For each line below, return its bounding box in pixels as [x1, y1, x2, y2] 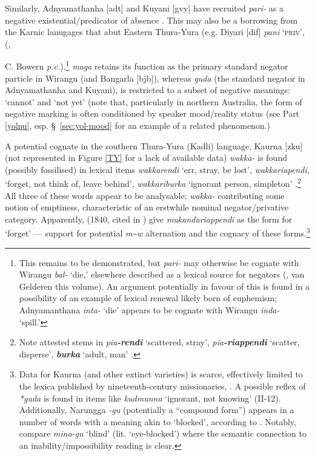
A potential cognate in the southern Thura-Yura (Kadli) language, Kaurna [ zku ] [5, 139, 303, 152]
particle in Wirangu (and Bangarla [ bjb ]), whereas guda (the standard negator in [5, 71, 305, 84]
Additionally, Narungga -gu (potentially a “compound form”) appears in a [19, 403, 294, 416]
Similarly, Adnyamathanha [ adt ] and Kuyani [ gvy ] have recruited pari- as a [5, 2, 283, 14]
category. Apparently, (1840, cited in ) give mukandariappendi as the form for [5, 212, 293, 225]
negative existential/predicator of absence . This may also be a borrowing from [5, 13, 298, 26]
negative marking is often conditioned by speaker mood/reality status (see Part [5, 107, 300, 120]
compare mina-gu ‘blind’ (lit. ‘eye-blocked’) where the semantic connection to [19, 427, 307, 440]
